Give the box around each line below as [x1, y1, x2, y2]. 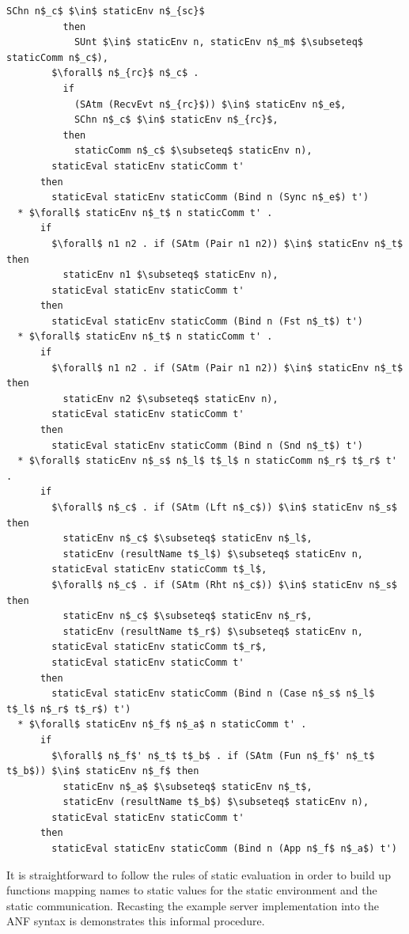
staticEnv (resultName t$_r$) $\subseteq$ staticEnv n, [62, 625, 364, 637]
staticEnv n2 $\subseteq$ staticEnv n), [62, 393, 278, 404]
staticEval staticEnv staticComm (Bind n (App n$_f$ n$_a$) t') [51, 843, 397, 855]
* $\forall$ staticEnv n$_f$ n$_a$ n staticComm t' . [17, 719, 307, 731]
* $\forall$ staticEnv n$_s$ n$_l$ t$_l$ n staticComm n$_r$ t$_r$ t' [17, 455, 397, 467]
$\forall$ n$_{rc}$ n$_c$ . [51, 67, 199, 79]
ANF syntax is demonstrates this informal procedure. [6, 913, 265, 929]
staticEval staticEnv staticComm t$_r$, [51, 641, 267, 653]
